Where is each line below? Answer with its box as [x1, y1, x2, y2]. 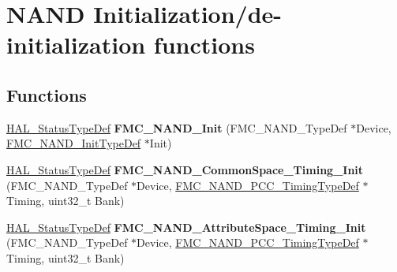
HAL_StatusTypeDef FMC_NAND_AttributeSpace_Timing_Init [6, 218, 366, 235]
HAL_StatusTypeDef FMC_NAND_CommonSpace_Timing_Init [6, 161, 364, 177]
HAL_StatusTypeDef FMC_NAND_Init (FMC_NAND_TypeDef [6, 119, 347, 136]
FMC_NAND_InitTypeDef [6, 135, 141, 151]
